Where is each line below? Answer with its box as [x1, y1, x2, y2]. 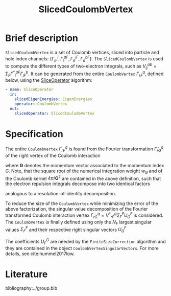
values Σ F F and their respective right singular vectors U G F [5, 225, 127, 234]
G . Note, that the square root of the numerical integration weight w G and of [5, 168, 163, 175]
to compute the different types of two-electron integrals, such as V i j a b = [5, 62, 157, 70]
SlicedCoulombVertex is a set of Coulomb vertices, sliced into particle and [5, 49, 159, 55]
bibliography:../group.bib [5, 285, 58, 291]
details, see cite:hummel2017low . [5, 251, 75, 257]
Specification [5, 128, 64, 140]
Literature [5, 268, 48, 280]
